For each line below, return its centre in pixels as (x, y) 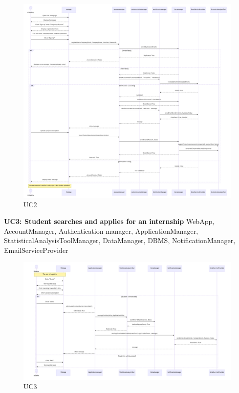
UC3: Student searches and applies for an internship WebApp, (109, 221)
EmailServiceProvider (36, 250)
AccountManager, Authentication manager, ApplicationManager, (101, 231)
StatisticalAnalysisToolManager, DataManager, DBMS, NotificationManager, (120, 240)
